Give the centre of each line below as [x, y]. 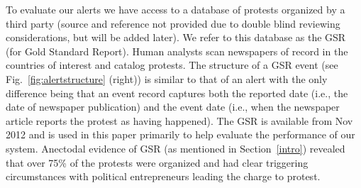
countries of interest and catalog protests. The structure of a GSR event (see [172, 65]
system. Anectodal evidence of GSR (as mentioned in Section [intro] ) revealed [176, 148]
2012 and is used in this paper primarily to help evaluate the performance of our [180, 134]
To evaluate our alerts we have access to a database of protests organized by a [176, 9]
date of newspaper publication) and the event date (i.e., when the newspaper [173, 107]
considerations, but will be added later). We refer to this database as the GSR [176, 37]
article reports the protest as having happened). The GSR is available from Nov [179, 120]
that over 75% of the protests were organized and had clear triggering [157, 162]
